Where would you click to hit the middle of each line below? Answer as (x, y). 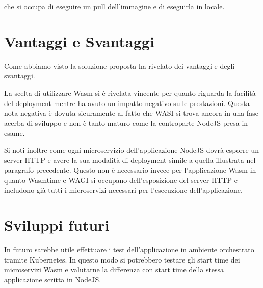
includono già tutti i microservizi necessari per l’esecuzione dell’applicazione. (123, 190)
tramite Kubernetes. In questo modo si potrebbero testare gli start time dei (122, 259)
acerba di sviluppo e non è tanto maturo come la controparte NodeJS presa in (126, 123)
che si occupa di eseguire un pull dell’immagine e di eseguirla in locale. (114, 6)
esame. (15, 133)
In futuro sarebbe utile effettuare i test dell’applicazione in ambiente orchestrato (129, 249)
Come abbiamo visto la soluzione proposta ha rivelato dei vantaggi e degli (120, 66)
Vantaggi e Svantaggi (79, 41)
